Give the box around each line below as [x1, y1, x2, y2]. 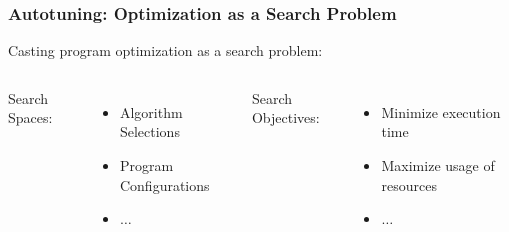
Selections [119, 121, 180, 142]
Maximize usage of [381, 155, 495, 175]
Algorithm [119, 101, 183, 122]
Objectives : [251, 107, 320, 128]
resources [381, 174, 437, 195]
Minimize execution [381, 101, 501, 122]
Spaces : [8, 107, 53, 128]
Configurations [119, 174, 210, 195]
